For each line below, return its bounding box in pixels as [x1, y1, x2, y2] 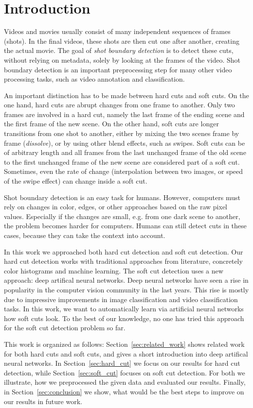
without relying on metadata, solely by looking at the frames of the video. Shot [4, 54, 240, 65]
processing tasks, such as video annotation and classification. [4, 74, 185, 84]
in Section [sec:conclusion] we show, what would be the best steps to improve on [4, 386, 244, 396]
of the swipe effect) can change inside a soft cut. [4, 176, 147, 186]
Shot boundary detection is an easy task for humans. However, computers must [4, 192, 240, 202]
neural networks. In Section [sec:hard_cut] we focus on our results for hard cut [4, 358, 240, 368]
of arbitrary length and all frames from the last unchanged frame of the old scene [4, 147, 246, 157]
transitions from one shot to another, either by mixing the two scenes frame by [4, 128, 239, 138]
